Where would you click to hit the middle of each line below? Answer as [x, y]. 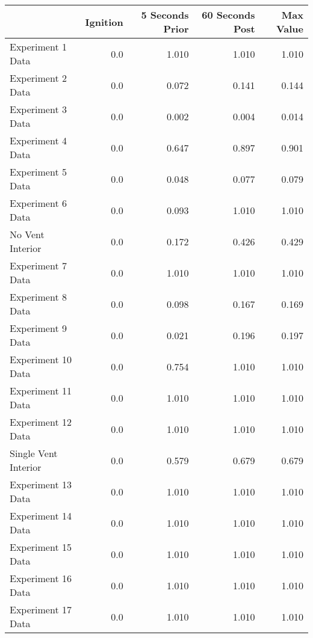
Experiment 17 [41, 609]
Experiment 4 [38, 140]
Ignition [104, 22]
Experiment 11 [41, 391]
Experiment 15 [41, 547]
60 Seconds [228, 15]
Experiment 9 [38, 328]
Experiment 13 [41, 484]
